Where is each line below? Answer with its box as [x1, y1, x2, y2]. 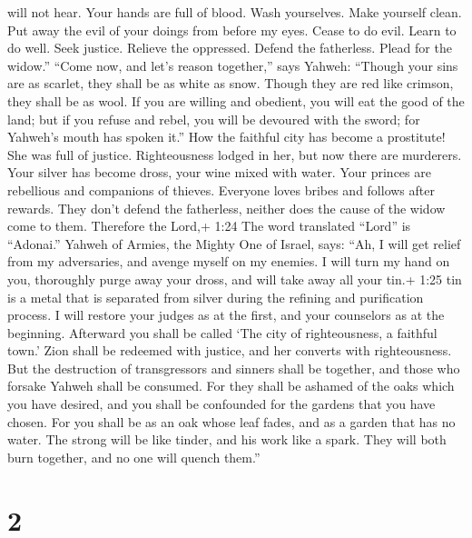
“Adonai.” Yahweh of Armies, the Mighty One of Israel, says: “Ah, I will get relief [7, 234, 461, 253]
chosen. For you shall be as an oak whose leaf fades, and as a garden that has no [7, 412, 456, 431]
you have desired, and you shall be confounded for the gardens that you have [7, 394, 436, 413]
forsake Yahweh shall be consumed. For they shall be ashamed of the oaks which [7, 376, 455, 395]
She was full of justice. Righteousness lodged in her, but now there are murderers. [7, 144, 462, 164]
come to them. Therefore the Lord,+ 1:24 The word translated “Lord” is [7, 216, 411, 235]
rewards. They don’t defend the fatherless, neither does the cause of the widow [7, 198, 446, 217]
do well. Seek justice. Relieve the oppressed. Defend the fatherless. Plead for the [7, 38, 452, 57]
